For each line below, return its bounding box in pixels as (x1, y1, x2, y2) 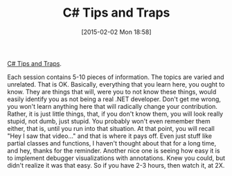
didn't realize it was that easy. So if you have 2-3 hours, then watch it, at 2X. (7, 161, 225, 169)
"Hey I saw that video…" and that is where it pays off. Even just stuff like (7, 132, 213, 140)
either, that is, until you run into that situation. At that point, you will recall (7, 124, 215, 132)
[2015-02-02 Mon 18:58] (81, 28, 152, 36)
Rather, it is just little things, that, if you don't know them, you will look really (7, 109, 224, 118)
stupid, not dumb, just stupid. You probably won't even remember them (7, 116, 211, 125)
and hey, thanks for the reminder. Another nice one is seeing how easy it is (7, 146, 220, 155)
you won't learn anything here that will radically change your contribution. (7, 102, 218, 110)
